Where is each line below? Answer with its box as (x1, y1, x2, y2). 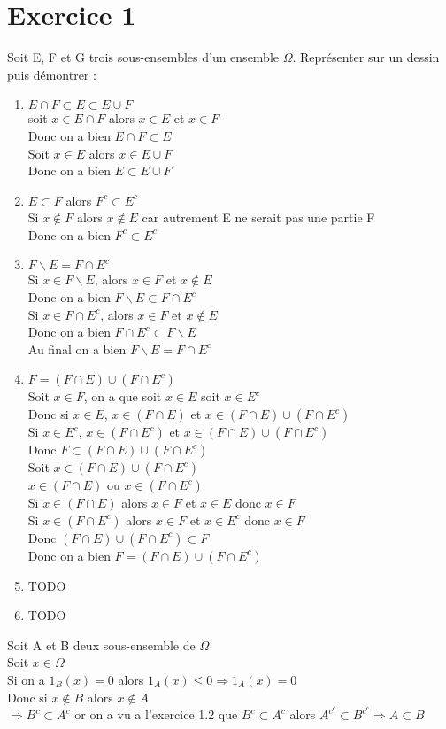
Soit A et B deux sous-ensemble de (7, 635, 196, 654)
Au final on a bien (27, 339, 127, 358)
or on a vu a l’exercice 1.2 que (74, 705, 238, 724)
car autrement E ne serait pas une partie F (142, 208, 375, 227)
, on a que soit (83, 387, 162, 406)
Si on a (7, 671, 45, 688)
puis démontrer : (7, 65, 96, 83)
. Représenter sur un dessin (292, 48, 440, 66)
